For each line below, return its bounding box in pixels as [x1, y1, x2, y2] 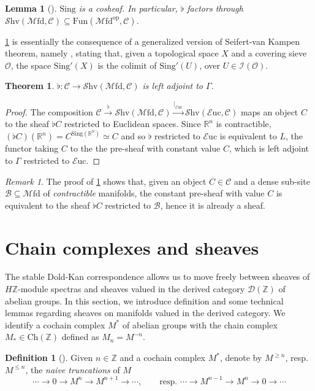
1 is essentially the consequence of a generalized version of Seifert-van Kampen [5, 34, 300, 47]
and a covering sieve [231, 47, 307, 60]
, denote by [219, 351, 262, 363]
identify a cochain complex [5, 318, 105, 331]
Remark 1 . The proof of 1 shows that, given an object [5, 174, 207, 187]
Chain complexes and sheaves [5, 234, 259, 260]
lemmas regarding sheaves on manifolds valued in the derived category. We [5, 306, 286, 319]
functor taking [5, 142, 59, 155]
